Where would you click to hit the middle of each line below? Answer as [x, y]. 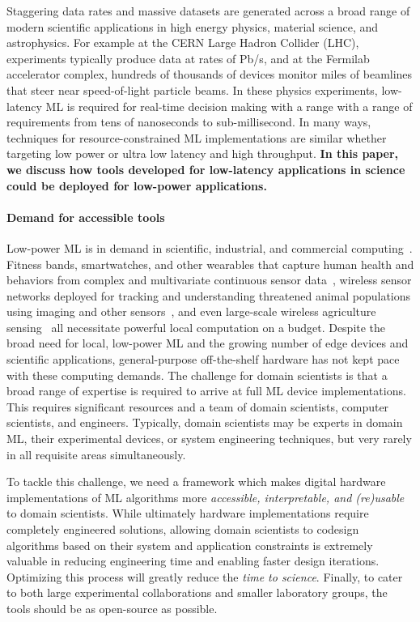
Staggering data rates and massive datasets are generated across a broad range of [208, 11]
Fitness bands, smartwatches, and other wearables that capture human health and [210, 264]
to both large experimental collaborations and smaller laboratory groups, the [197, 592]
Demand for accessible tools [86, 217]
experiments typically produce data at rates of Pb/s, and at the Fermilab [188, 58]
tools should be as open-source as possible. [112, 608]
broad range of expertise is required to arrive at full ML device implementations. [206, 391]
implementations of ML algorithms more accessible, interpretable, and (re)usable [206, 497]
